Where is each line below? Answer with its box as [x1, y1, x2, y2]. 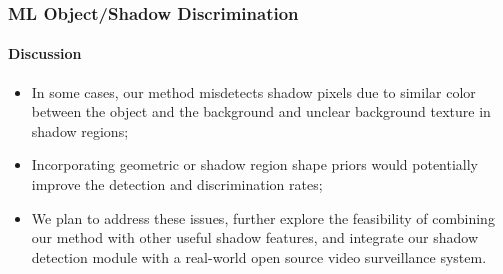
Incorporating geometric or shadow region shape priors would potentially [31, 154, 479, 175]
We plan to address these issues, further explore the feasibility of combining [31, 207, 495, 228]
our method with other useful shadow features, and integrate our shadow [31, 227, 478, 248]
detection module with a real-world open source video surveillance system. [31, 246, 487, 267]
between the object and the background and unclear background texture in [31, 101, 491, 122]
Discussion [8, 43, 82, 64]
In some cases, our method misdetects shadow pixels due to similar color [31, 81, 476, 102]
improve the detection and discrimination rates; [31, 174, 323, 195]
